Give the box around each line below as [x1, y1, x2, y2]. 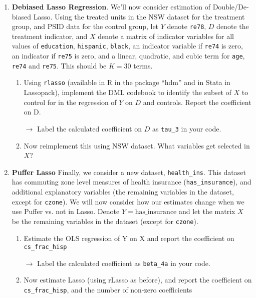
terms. [133, 60, 153, 70]
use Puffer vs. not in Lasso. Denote [12, 206, 120, 216]
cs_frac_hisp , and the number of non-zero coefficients [24, 284, 192, 294]
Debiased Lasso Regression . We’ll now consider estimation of [12, 1, 210, 11]
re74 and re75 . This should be [12, 60, 107, 70]
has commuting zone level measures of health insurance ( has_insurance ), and [12, 176, 251, 187]
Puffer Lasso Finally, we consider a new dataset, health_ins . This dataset [12, 166, 246, 177]
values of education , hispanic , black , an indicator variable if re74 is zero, [12, 40, 243, 51]
